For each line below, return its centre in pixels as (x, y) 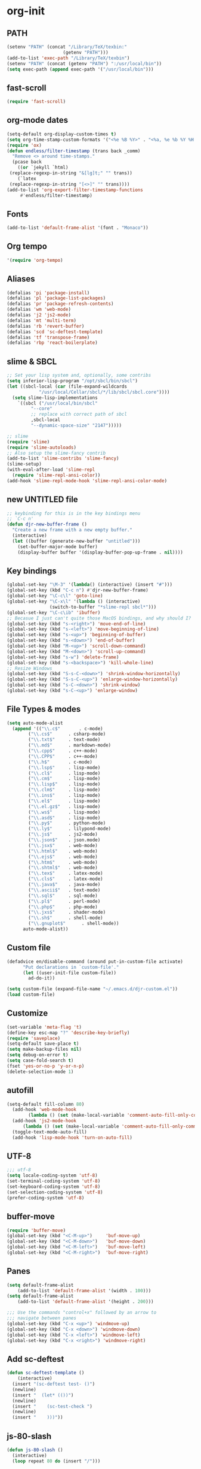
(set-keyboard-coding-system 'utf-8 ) (54, 1187)
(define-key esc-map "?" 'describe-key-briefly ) (68, 1033)
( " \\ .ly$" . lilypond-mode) (70, 829)
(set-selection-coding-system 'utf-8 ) (55, 1192)
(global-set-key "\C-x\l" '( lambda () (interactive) (74, 601)
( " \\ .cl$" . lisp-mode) (64, 773)
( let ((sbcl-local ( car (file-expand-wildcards (67, 386)
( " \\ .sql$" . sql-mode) (63, 896)
